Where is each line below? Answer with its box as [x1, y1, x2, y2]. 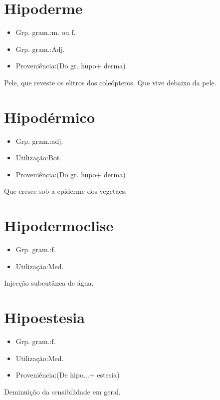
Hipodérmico [4, 106, 95, 127]
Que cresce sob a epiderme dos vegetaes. [4, 186, 127, 196]
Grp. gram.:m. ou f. [15, 27, 76, 37]
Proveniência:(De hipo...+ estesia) [15, 370, 120, 380]
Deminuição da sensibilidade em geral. [4, 386, 121, 397]
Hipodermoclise [4, 215, 114, 236]
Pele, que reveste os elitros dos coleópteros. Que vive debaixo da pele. [4, 77, 217, 87]
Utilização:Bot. [15, 152, 61, 163]
